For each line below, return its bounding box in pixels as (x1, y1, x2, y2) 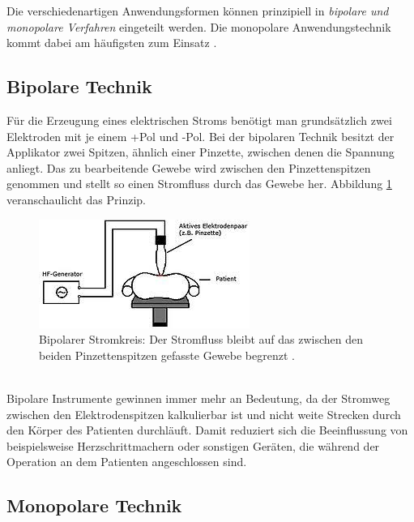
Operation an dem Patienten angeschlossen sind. (6, 453, 247, 470)
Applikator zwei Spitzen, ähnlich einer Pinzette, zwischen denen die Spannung (6, 143, 395, 160)
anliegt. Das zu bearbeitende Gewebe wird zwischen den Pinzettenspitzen (6, 159, 371, 176)
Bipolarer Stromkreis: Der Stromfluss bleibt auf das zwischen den (39, 331, 364, 348)
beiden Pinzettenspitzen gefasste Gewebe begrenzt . (39, 346, 295, 363)
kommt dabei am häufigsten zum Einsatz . (6, 34, 217, 51)
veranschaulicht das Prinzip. (6, 190, 146, 208)
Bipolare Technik (6, 74, 152, 99)
